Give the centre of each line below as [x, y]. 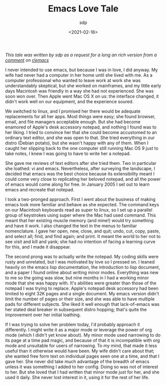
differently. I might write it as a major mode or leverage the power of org [79, 330]
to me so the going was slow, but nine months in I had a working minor [77, 277]
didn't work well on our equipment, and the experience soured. [69, 101]
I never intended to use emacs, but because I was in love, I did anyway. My [82, 70]
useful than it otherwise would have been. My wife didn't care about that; [80, 351]
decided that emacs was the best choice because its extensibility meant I [80, 174]
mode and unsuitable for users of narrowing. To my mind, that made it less [81, 345]
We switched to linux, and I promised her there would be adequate [73, 111]
